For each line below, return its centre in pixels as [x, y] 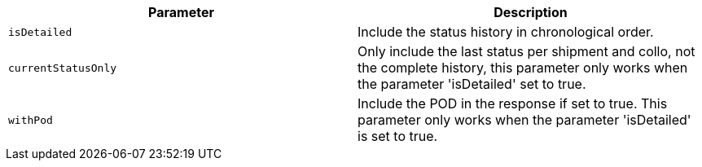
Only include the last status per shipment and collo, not [526, 51]
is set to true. [398, 136]
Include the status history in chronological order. [506, 32]
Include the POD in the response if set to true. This [513, 103]
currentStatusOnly [63, 68]
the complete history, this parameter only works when [523, 68]
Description [531, 12]
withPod [31, 120]
